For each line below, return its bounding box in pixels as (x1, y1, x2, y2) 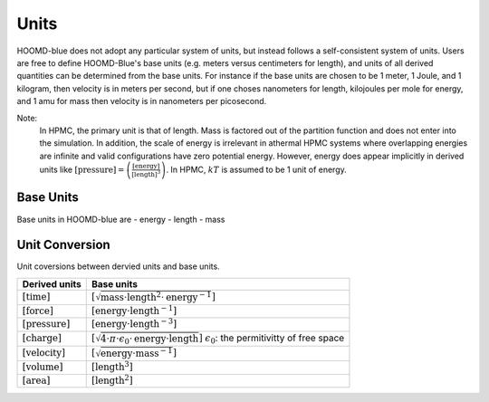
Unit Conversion (16, 237, 110, 253)
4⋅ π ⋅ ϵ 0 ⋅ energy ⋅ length (100, 332, 199, 346)
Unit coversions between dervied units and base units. (16, 261, 221, 272)
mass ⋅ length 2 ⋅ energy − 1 (100, 290, 212, 303)
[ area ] (22, 374, 51, 387)
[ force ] (22, 305, 53, 317)
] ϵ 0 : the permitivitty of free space (198, 331, 345, 346)
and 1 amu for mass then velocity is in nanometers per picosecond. (16, 96, 267, 107)
